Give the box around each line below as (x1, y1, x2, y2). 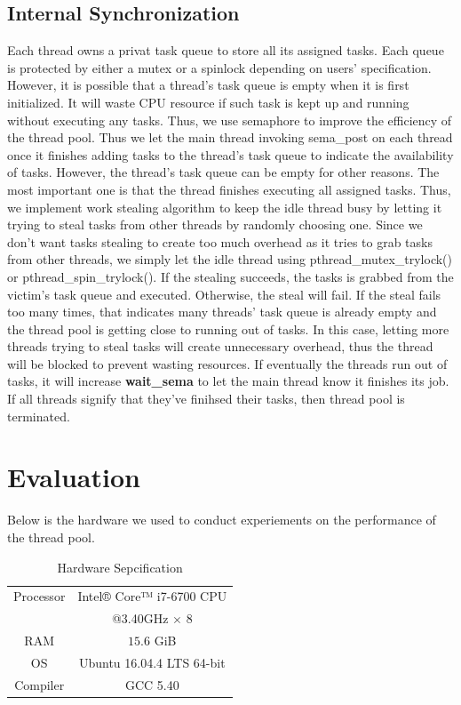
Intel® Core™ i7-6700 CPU (77, 587, 227, 605)
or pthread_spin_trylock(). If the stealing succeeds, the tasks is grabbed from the (7, 267, 454, 285)
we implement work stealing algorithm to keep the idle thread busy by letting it (7, 197, 442, 216)
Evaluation (7, 459, 140, 495)
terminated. (7, 406, 70, 425)
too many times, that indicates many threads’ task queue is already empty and (7, 302, 437, 321)
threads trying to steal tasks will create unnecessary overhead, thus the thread (7, 337, 433, 356)
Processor (13, 587, 66, 605)
